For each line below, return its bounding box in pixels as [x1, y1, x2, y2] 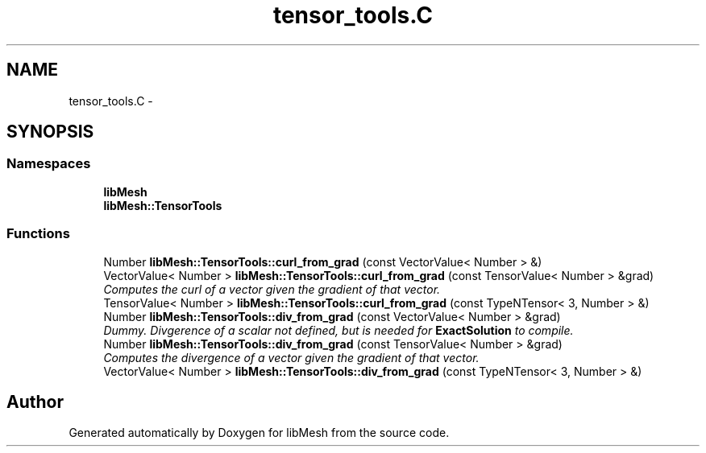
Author [6, 391, 64, 412]
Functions [6, 225, 70, 242]
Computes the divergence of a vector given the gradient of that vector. [103, 350, 480, 364]
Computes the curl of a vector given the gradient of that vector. [103, 282, 441, 296]
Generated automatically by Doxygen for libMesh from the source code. [69, 426, 450, 440]
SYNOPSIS [6, 121, 94, 142]
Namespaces [6, 155, 91, 172]
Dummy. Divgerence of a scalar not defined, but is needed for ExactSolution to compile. [103, 323, 574, 337]
